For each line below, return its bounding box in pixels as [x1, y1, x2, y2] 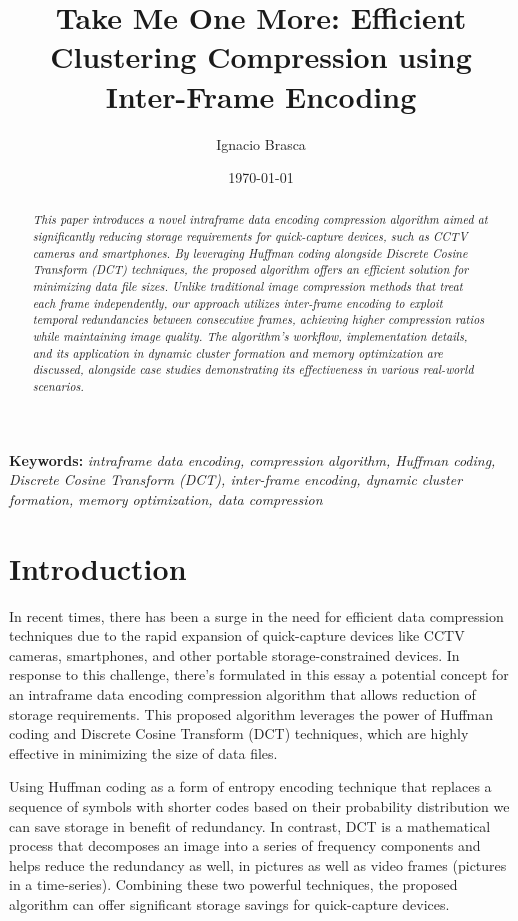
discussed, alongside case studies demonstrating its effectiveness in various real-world [32, 361, 474, 378]
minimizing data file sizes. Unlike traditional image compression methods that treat [32, 278, 463, 295]
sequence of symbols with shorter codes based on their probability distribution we [9, 795, 510, 816]
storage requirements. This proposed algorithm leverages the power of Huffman [9, 703, 494, 724]
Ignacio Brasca [216, 133, 306, 154]
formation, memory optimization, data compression [9, 488, 323, 509]
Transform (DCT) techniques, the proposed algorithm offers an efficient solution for [32, 261, 469, 278]
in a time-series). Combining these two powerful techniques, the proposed [9, 874, 458, 895]
